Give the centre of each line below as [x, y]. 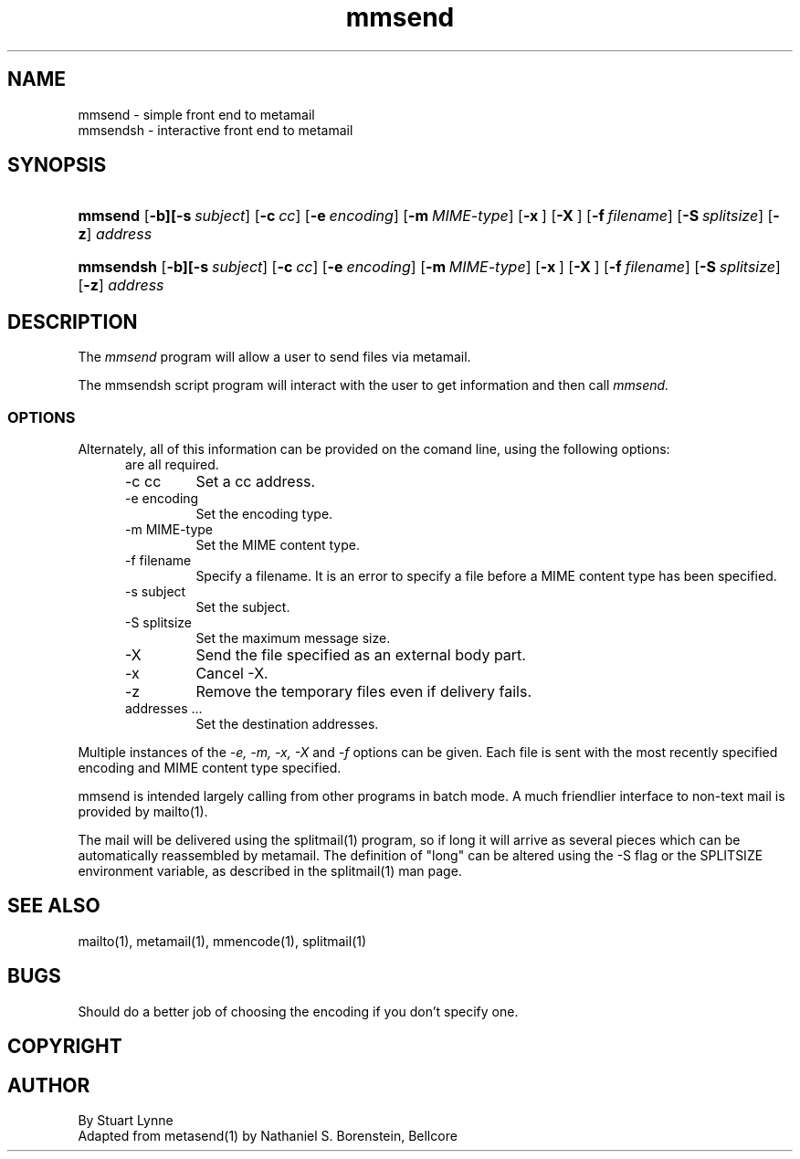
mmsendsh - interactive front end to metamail [216, 130]
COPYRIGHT [65, 1047]
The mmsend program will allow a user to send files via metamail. [274, 357]
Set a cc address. [256, 482]
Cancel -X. [232, 674]
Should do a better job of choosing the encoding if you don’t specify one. [298, 1011]
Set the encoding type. [264, 514]
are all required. [172, 465]
